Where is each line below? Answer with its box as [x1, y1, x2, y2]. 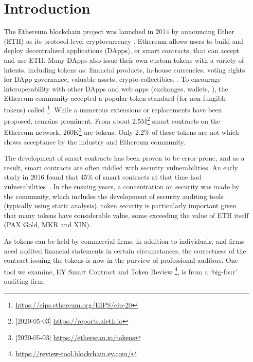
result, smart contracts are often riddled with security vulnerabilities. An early [4, 162, 238, 172]
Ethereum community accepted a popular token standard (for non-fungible [4, 93, 227, 103]
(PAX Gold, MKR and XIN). [4, 219, 91, 230]
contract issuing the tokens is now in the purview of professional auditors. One [4, 255, 238, 265]
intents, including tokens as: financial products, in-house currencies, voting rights [4, 64, 245, 74]
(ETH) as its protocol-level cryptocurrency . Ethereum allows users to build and [4, 36, 243, 46]
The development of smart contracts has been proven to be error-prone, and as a [4, 153, 245, 163]
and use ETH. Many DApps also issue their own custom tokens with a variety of [4, 54, 244, 65]
